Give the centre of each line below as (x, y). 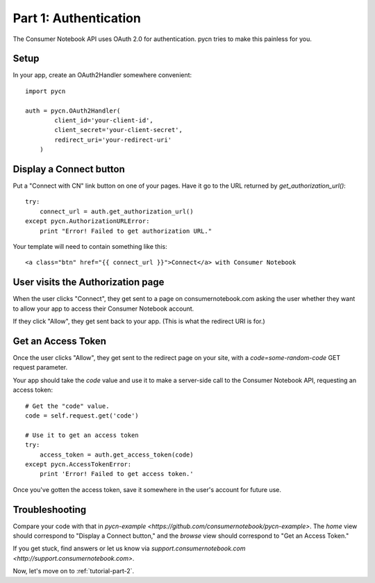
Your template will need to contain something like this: (90, 247)
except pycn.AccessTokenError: (78, 464)
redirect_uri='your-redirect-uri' (113, 140)
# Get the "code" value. (67, 406)
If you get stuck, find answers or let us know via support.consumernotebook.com (129, 548)
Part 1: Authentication (77, 18)
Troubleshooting (50, 510)
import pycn (45, 91)
